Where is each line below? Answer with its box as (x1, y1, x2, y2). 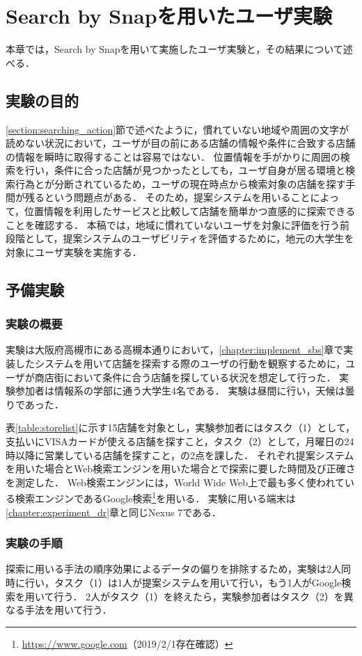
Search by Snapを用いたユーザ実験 (6, 1, 333, 30)
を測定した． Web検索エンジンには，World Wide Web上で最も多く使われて (6, 474, 345, 489)
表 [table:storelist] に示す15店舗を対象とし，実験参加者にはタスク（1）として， (6, 420, 356, 435)
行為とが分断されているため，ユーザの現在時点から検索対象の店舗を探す (15, 176, 346, 191)
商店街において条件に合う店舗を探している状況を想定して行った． (34, 369, 336, 384)
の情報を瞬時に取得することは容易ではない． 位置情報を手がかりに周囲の (6, 149, 340, 163)
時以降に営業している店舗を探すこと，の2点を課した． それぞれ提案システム (6, 447, 354, 462)
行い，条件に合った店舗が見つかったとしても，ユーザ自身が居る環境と (24, 163, 346, 177)
